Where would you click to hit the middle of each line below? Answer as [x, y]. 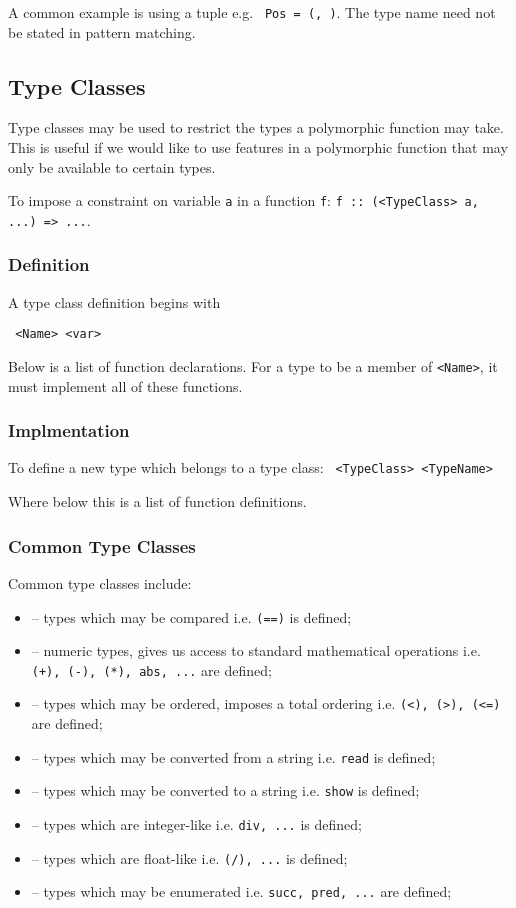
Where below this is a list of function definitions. [157, 501]
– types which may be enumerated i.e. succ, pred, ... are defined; [241, 891]
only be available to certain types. [112, 166]
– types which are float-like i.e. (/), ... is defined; [189, 857]
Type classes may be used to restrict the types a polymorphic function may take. [256, 127]
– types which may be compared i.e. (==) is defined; [191, 616]
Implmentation [69, 430]
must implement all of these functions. [125, 385]
